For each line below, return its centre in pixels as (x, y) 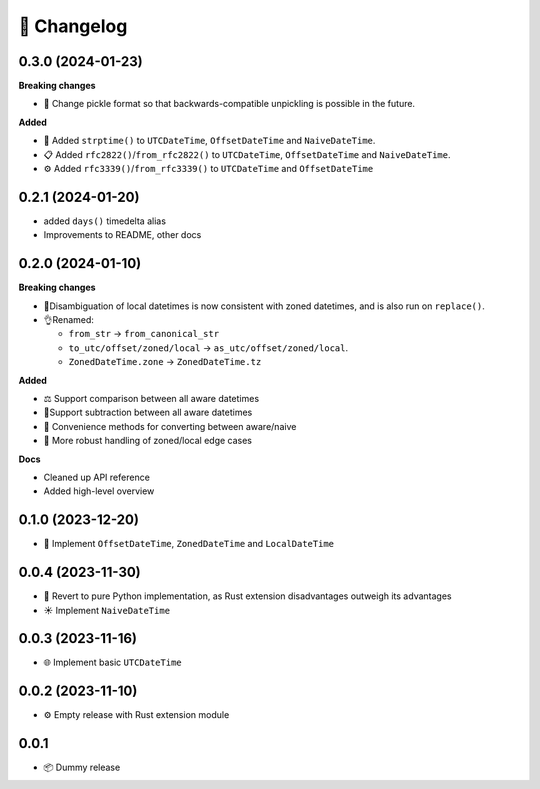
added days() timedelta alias (105, 221)
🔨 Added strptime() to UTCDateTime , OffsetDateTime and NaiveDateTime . (209, 141)
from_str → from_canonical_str (144, 334)
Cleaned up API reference (96, 477)
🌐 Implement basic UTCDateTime (112, 662)
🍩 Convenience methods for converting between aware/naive (170, 426)
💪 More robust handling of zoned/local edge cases (148, 441)
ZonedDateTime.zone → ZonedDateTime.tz (165, 362)
